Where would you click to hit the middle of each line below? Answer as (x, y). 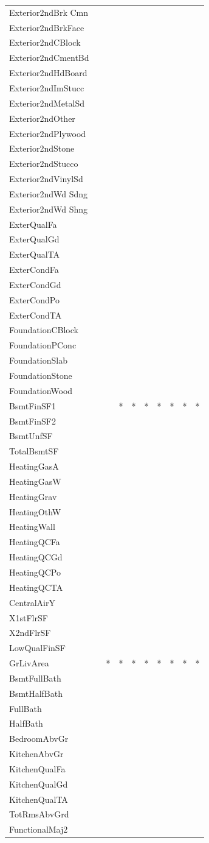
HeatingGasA (34, 466)
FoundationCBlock (44, 330)
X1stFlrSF (29, 617)
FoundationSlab (38, 360)
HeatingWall (32, 527)
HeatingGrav (33, 496)
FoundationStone (41, 375)
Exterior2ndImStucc (47, 87)
